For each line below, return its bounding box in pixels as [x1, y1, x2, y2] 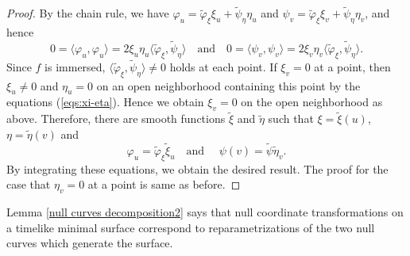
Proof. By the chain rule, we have [6, 5, 169, 21]
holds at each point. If [169, 58, 277, 75]
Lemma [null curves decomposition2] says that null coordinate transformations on [6, 204, 404, 220]
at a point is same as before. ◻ [87, 176, 241, 193]
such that [268, 110, 314, 127]
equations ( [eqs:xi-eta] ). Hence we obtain [6, 94, 204, 110]
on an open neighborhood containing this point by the [96, 77, 361, 94]
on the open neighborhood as [241, 94, 383, 110]
